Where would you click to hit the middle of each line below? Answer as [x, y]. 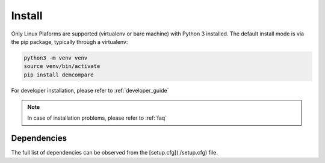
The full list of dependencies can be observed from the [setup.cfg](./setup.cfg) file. [114, 153]
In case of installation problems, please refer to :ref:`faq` [97, 118]
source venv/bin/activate [62, 66]
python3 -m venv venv [56, 58]
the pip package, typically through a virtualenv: [70, 42]
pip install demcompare [59, 75]
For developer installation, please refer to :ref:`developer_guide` [90, 90]
